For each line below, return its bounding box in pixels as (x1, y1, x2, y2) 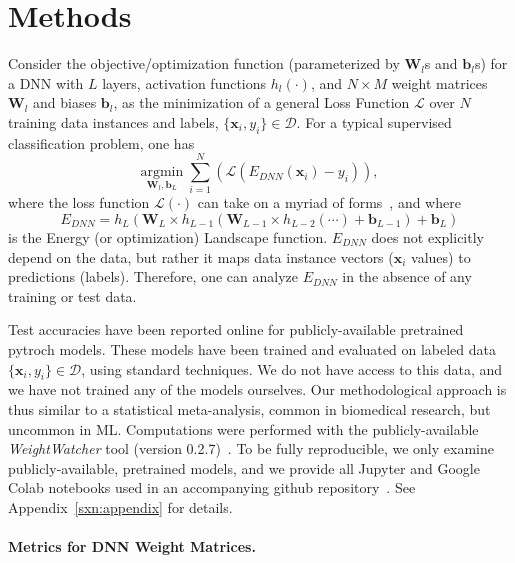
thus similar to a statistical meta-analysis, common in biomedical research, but (8, 398, 491, 419)
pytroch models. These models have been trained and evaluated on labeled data (8, 338, 496, 359)
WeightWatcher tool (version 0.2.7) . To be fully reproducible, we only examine (8, 438, 494, 459)
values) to (411, 246, 471, 267)
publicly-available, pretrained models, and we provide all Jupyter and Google (8, 457, 480, 478)
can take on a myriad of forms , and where (197, 192, 461, 213)
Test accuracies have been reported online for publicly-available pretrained (8, 319, 464, 340)
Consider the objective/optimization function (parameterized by (8, 53, 400, 74)
